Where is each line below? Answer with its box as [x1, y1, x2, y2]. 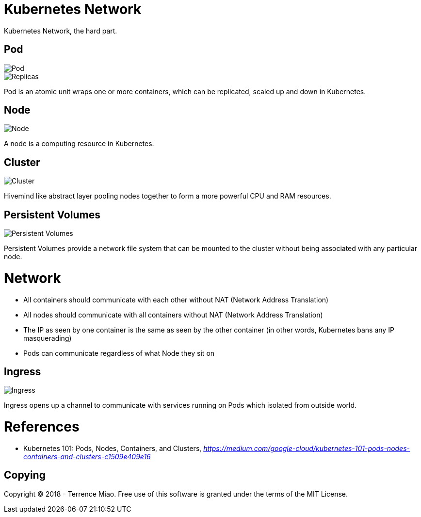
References [4, 418, 80, 435]
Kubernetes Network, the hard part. [4, 26, 117, 35]
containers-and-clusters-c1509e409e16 [23, 452, 151, 461]
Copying [4, 469, 46, 482]
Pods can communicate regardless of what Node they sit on [23, 349, 215, 357]
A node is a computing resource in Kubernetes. [4, 139, 154, 148]
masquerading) [23, 334, 72, 342]
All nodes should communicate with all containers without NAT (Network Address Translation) [23, 310, 323, 319]
